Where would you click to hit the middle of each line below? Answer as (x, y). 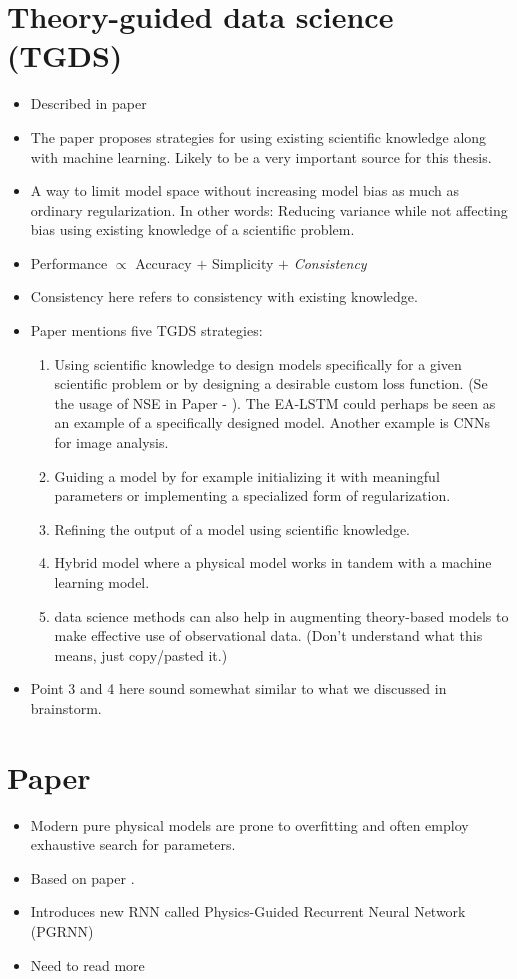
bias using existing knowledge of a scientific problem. (192, 229)
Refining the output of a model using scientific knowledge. (232, 528)
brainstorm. (66, 707)
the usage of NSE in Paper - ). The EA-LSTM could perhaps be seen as (275, 402)
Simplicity (242, 262)
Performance (69, 262)
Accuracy (163, 262)
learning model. (102, 582)
